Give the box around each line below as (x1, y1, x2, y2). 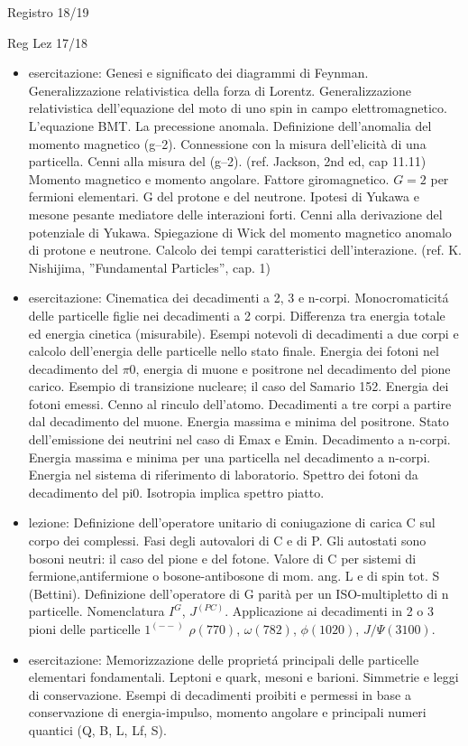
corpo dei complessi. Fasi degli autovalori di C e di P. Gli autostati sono (28, 531, 427, 550)
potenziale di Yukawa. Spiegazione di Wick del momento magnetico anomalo (28, 222, 452, 241)
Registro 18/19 (7, 3, 89, 21)
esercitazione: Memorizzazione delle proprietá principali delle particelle (28, 649, 419, 668)
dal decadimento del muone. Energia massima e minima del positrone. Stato (28, 412, 449, 431)
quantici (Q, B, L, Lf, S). (28, 720, 167, 739)
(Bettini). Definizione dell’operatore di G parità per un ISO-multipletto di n (28, 583, 449, 602)
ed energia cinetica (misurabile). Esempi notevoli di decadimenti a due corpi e (28, 323, 459, 342)
